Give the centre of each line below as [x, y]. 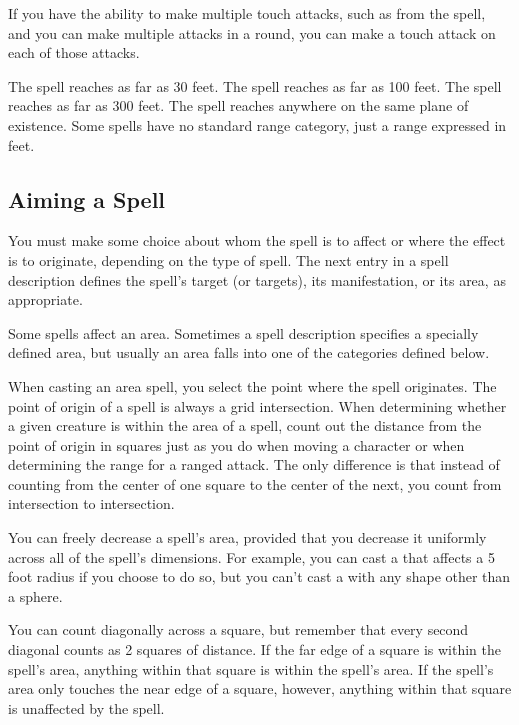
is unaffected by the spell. [86, 707]
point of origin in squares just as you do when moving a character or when [236, 444]
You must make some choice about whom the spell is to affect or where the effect [257, 240]
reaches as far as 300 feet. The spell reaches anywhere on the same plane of [238, 105]
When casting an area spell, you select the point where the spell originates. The [252, 385]
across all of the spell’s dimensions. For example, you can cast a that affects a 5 [251, 556]
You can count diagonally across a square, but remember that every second [238, 629]
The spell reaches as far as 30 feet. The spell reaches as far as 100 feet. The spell [255, 85]
